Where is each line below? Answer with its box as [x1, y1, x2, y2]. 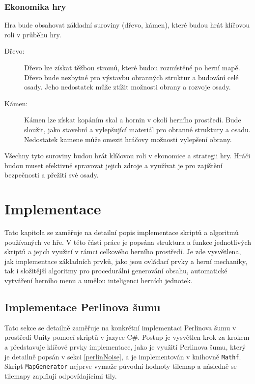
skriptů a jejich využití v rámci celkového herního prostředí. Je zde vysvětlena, [4, 246, 241, 257]
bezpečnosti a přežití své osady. [4, 170, 99, 180]
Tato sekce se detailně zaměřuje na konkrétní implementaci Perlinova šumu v [4, 322, 236, 332]
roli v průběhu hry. [4, 29, 61, 39]
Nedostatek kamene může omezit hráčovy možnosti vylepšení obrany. [24, 134, 232, 144]
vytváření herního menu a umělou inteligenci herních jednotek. [4, 275, 193, 286]
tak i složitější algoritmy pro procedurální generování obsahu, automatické [4, 266, 227, 276]
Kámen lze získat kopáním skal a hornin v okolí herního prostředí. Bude [24, 115, 241, 125]
